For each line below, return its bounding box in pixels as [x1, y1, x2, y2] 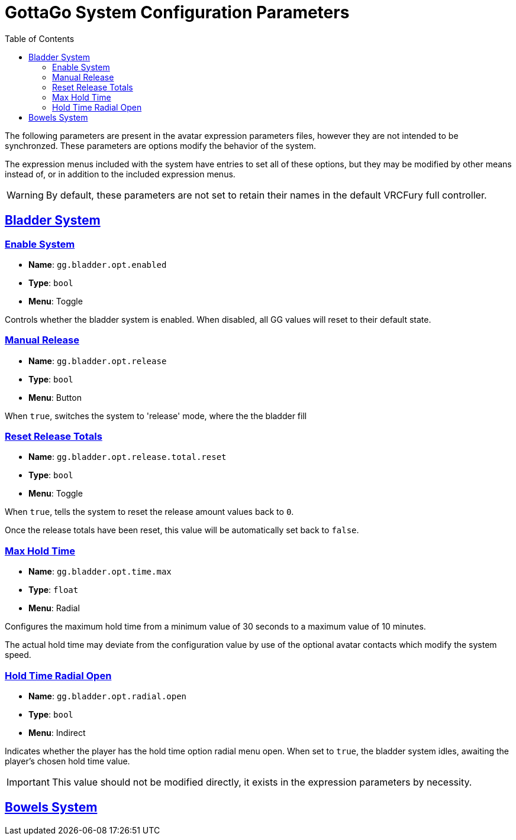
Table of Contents [5, 33, 75, 44]
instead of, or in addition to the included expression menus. [5, 168, 236, 179]
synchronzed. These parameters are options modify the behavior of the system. [5, 140, 317, 151]
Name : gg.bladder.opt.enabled [28, 259, 167, 270]
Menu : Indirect [28, 727, 86, 738]
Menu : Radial [28, 603, 80, 614]
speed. [5, 650, 31, 660]
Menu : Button [28, 392, 82, 403]
